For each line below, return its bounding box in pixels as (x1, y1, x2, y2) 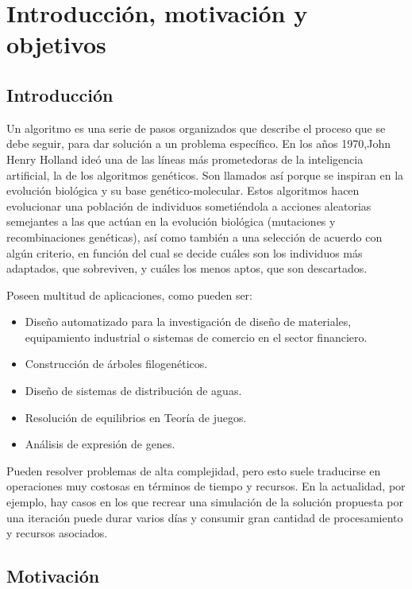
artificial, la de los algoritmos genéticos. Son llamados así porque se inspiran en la (6, 166, 404, 183)
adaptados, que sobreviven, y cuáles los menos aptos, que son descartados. (6, 260, 368, 277)
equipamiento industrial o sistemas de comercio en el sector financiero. (25, 328, 368, 345)
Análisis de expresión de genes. (25, 436, 175, 452)
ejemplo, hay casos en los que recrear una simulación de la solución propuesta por (6, 494, 403, 510)
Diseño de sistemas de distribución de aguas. (25, 382, 242, 399)
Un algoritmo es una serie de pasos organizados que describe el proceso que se (6, 119, 386, 136)
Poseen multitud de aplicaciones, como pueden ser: (6, 286, 253, 303)
